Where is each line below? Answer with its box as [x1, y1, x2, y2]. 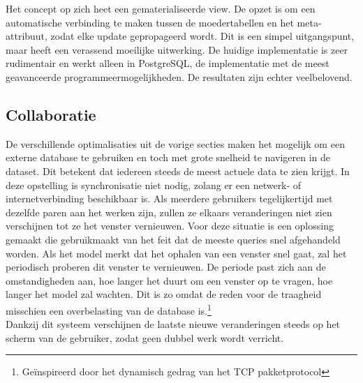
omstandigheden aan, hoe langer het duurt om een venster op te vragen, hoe [6, 273, 333, 287]
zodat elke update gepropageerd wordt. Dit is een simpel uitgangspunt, [50, 29, 355, 43]
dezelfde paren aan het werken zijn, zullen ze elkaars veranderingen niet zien [6, 204, 332, 219]
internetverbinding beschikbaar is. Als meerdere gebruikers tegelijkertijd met [6, 191, 333, 206]
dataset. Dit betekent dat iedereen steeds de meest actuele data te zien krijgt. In [6, 163, 350, 178]
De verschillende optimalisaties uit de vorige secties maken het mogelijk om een [6, 136, 345, 151]
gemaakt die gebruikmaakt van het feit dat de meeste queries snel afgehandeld [6, 232, 341, 246]
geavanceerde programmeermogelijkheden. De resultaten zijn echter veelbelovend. [6, 69, 353, 84]
